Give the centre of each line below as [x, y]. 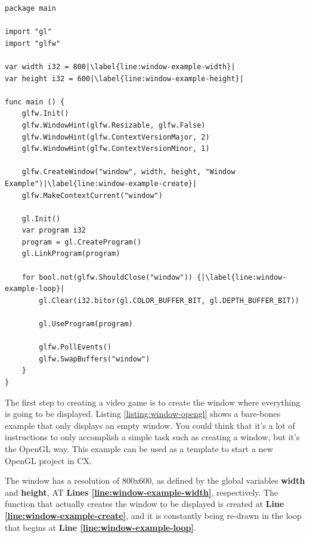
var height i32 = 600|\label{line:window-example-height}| [124, 78]
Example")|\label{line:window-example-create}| [101, 183]
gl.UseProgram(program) [86, 324]
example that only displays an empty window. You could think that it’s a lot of [150, 425]
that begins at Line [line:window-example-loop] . [100, 527]
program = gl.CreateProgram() [82, 242]
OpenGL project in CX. [48, 460]
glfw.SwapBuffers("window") [94, 359]
